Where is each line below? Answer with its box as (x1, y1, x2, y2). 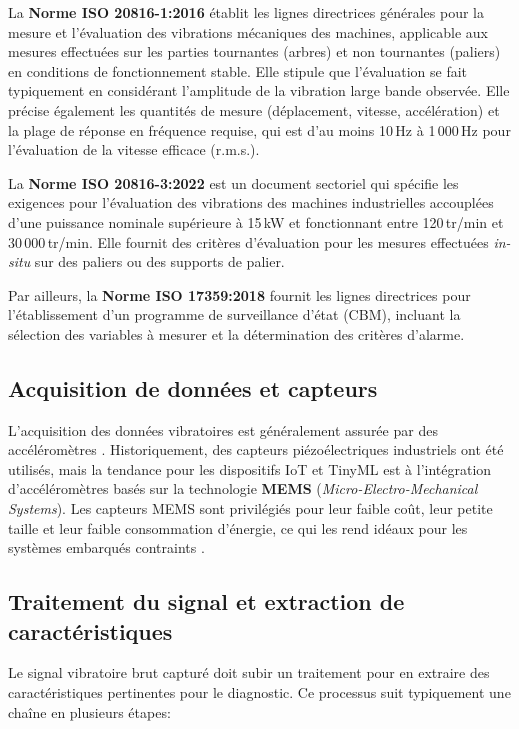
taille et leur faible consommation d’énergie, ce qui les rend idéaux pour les (8, 517, 468, 538)
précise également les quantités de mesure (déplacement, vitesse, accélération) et (8, 99, 500, 120)
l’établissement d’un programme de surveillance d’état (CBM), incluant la (8, 304, 461, 325)
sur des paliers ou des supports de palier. (34, 251, 285, 272)
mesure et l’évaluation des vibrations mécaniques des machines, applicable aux (8, 21, 489, 42)
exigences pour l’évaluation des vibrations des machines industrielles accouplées (8, 192, 494, 213)
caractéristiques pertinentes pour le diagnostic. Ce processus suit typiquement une (8, 682, 511, 703)
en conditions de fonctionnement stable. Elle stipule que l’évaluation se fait (8, 60, 468, 81)
